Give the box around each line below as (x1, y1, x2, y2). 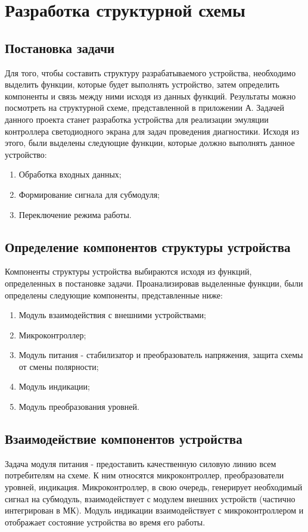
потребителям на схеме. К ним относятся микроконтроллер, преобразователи (5, 469, 284, 481)
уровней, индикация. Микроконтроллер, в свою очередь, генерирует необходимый (5, 481, 303, 493)
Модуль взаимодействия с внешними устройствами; (18, 309, 206, 321)
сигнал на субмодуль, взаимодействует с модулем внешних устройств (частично (5, 492, 295, 505)
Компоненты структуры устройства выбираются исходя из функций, (5, 265, 252, 278)
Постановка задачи (5, 38, 115, 57)
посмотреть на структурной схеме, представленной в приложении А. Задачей (5, 101, 285, 114)
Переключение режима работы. (18, 208, 132, 220)
